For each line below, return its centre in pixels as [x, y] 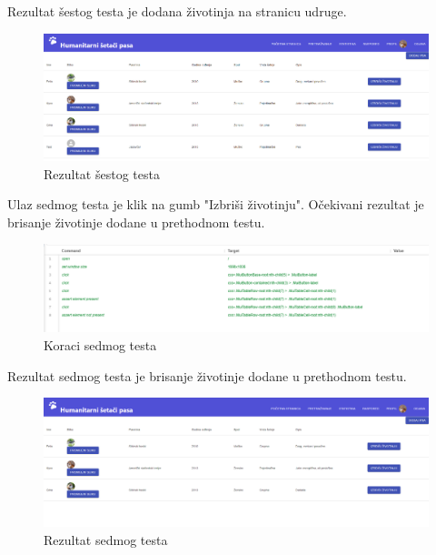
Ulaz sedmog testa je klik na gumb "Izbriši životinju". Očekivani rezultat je [216, 204]
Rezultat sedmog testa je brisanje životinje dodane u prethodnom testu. [207, 375]
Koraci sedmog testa [100, 344]
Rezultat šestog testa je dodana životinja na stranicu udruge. [177, 11]
